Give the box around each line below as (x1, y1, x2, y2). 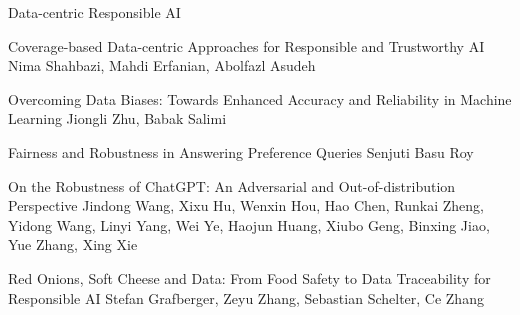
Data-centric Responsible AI (8, 2, 181, 22)
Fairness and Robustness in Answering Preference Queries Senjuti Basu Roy (8, 141, 474, 162)
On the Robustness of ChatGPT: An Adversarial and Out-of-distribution (8, 175, 456, 196)
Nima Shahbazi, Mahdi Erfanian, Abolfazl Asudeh (8, 55, 316, 76)
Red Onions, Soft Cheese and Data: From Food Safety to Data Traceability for (8, 267, 491, 288)
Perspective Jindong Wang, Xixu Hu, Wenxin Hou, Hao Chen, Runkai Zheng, (8, 195, 485, 216)
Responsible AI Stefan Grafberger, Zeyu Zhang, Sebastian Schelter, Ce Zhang (8, 287, 484, 308)
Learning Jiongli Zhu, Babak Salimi (8, 108, 227, 129)
